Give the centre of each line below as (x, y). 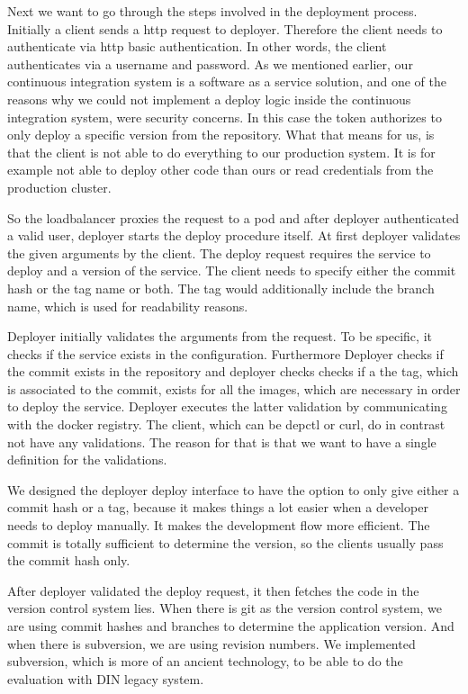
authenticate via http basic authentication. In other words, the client (197, 46)
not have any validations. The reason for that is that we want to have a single (222, 442)
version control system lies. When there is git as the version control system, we (225, 608)
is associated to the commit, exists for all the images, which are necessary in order (234, 388)
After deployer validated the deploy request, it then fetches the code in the (213, 590)
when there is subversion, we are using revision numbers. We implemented (211, 643)
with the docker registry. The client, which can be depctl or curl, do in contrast (226, 424)
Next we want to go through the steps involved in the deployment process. (212, 11)
